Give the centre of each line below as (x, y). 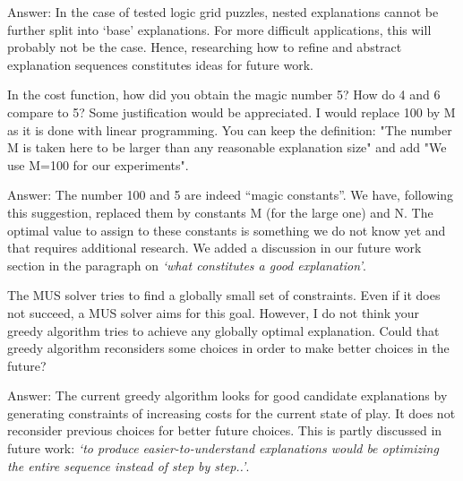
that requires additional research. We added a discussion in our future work (214, 248)
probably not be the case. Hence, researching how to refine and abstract (205, 47)
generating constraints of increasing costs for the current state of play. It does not (231, 412)
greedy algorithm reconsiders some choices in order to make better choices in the (228, 348)
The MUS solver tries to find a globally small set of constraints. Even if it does (224, 295)
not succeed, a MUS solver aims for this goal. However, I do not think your (214, 312)
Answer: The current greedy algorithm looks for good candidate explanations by (227, 395)
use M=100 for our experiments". (98, 164)
